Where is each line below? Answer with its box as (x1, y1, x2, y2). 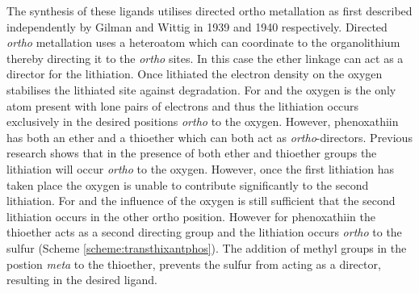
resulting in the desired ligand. (6, 271, 157, 288)
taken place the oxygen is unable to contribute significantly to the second (6, 176, 369, 193)
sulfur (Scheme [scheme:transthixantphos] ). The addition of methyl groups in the (6, 239, 407, 256)
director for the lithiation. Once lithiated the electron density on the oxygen (6, 65, 383, 82)
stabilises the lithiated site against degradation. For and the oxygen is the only (6, 81, 396, 98)
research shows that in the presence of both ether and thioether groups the (6, 144, 377, 161)
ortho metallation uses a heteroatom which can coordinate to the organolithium (6, 34, 400, 51)
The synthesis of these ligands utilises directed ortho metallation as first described (6, 2, 413, 19)
